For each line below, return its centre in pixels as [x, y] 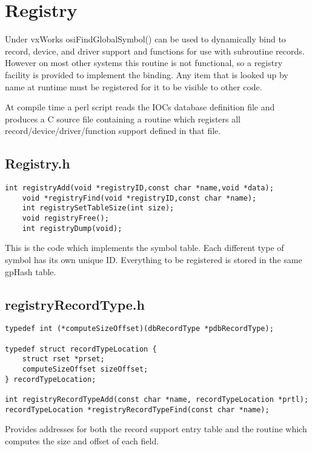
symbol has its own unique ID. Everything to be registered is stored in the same [154, 259]
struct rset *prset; [63, 359]
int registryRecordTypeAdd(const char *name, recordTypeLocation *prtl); [157, 399]
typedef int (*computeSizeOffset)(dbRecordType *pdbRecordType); [139, 329]
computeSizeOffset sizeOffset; [85, 369]
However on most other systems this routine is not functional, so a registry [144, 63]
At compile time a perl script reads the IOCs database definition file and [140, 107]
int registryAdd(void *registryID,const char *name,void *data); [139, 188]
